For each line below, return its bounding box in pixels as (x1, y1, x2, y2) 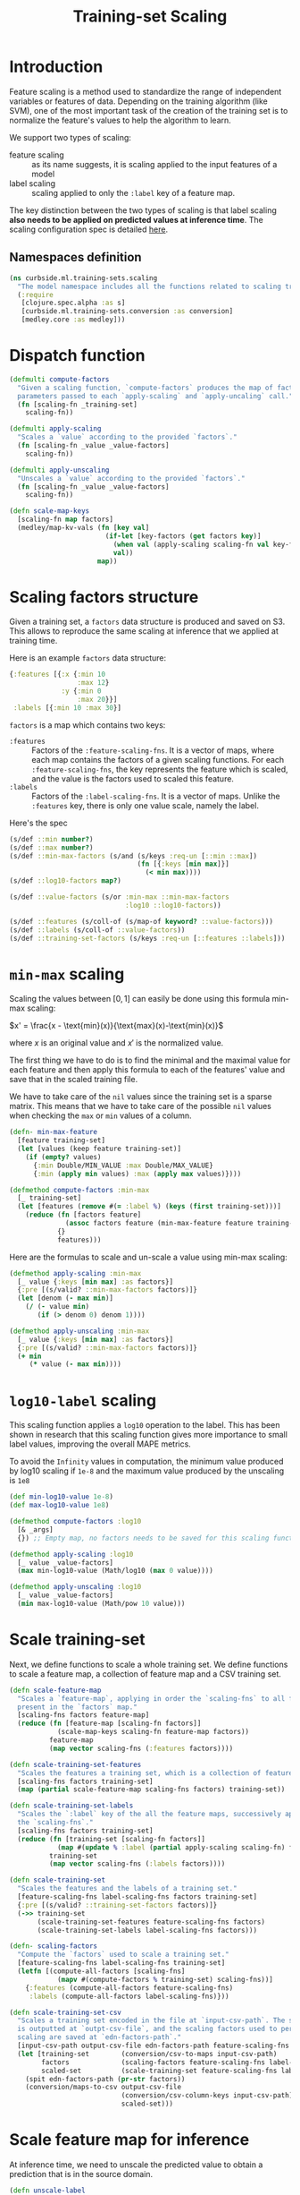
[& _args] (17, 1525, 54, 1534)
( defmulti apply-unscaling (9, 465, 110, 474)
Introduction (9, 56, 104, 77)
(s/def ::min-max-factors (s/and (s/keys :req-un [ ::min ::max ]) (9, 851, 257, 860)
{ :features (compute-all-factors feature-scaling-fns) (25, 1983, 234, 1993)
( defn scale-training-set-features (9, 1760, 142, 1769)
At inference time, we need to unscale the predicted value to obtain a (9, 2159, 263, 2170)
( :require (17, 290, 54, 299)
